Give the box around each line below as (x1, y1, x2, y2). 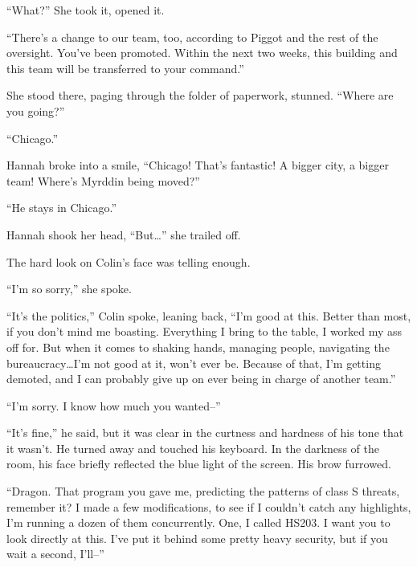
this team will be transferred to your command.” (6, 59, 244, 76)
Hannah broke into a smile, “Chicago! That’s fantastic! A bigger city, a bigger (6, 157, 389, 173)
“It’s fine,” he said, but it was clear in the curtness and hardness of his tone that (6, 424, 404, 441)
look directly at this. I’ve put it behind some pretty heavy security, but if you (6, 529, 388, 546)
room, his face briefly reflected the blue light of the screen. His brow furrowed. (6, 455, 391, 472)
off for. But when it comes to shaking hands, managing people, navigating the (6, 338, 390, 355)
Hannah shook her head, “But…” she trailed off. (6, 226, 241, 243)
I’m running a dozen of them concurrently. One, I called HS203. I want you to (6, 514, 390, 531)
